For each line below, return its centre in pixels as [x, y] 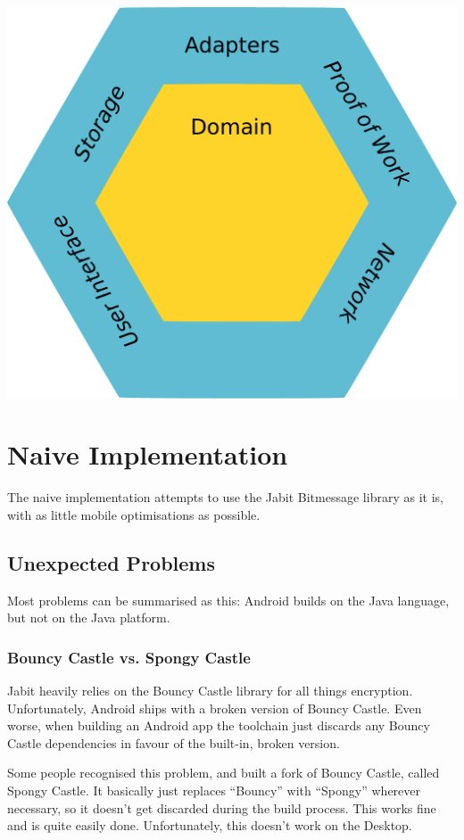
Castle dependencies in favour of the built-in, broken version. [174, 742]
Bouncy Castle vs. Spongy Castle [129, 657]
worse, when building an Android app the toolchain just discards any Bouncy [219, 725]
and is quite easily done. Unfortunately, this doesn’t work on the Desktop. [210, 825]
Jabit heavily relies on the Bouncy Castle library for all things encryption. [210, 691]
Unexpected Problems [111, 562]
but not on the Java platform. [89, 618]
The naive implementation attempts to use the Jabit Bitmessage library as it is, [225, 497]
